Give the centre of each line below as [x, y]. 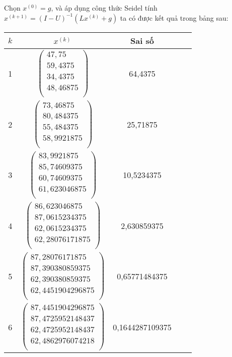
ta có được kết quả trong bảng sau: [174, 17]
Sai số [142, 40]
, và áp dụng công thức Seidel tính [104, 8]
